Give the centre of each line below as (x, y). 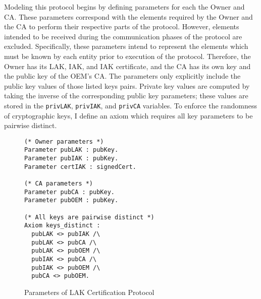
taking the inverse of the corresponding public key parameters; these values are (126, 96)
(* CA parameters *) (59, 184)
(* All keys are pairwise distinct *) (89, 217)
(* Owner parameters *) (64, 141)
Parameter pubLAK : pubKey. (71, 150)
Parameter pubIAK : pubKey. (71, 159)
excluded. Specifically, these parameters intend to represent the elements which (126, 46)
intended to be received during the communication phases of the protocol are (123, 36)
